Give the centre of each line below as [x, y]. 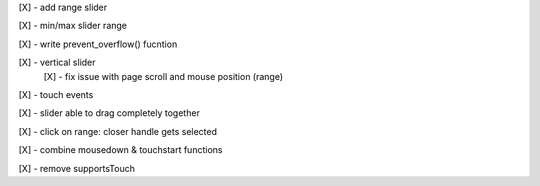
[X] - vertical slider [57, 62]
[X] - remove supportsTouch [76, 168]
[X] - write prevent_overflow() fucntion [98, 44]
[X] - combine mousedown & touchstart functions [120, 150]
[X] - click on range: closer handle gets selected [118, 131]
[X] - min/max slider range [73, 26]
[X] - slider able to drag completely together [109, 113]
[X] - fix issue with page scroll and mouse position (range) [163, 76]
